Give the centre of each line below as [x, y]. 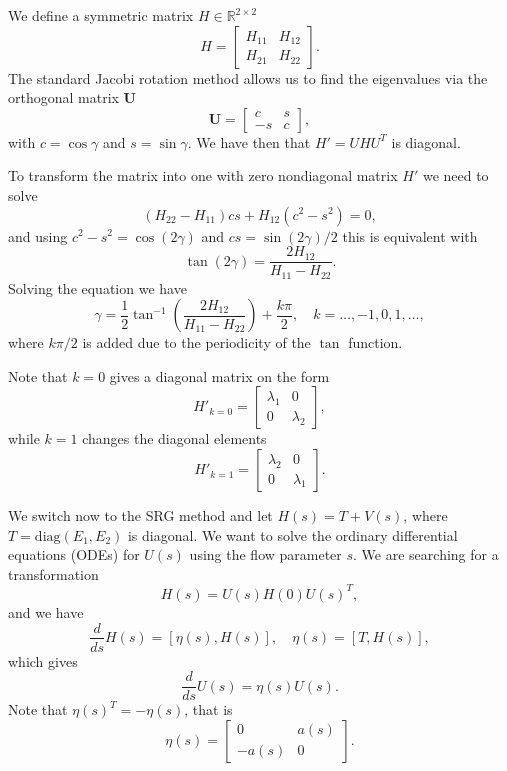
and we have [46, 611]
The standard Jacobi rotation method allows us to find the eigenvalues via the [248, 77]
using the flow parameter [265, 554]
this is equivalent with [410, 235]
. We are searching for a [426, 554]
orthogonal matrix [63, 97]
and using [38, 235]
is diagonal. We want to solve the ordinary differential [292, 534]
